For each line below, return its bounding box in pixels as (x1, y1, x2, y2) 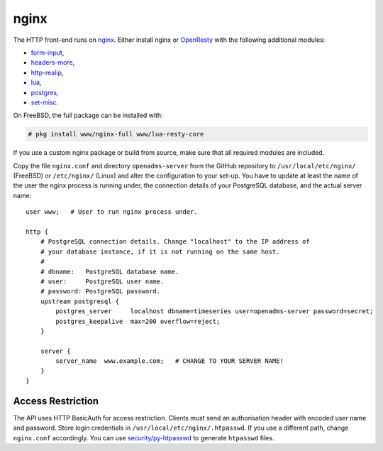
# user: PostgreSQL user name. (40, 277, 165, 286)
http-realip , (30, 68, 64, 77)
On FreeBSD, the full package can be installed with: (13, 111, 163, 120)
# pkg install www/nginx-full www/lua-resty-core (28, 130, 204, 138)
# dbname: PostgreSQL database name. (40, 267, 179, 276)
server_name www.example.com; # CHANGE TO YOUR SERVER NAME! (55, 357, 284, 365)
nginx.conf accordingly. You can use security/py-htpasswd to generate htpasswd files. (13, 433, 274, 442)
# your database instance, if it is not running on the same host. (40, 247, 280, 256)
